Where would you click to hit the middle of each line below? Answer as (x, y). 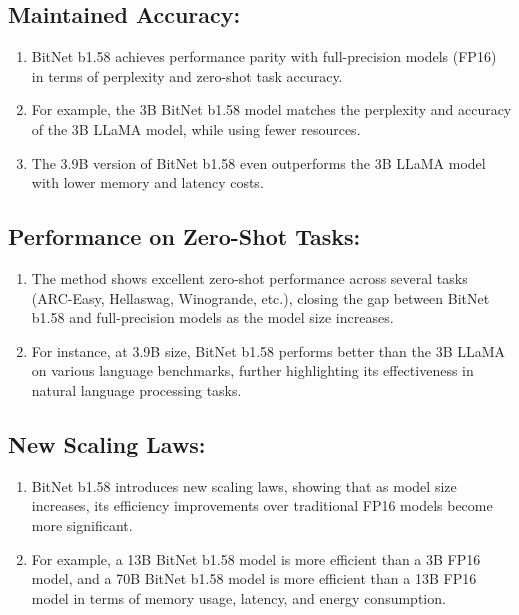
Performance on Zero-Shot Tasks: (184, 236)
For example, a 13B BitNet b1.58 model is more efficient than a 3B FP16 (256, 558)
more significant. (82, 524)
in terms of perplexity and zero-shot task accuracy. (187, 75)
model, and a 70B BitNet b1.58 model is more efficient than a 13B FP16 (254, 578)
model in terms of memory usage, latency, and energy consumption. (238, 597)
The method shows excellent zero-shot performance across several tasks (249, 277)
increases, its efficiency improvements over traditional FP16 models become (262, 505)
